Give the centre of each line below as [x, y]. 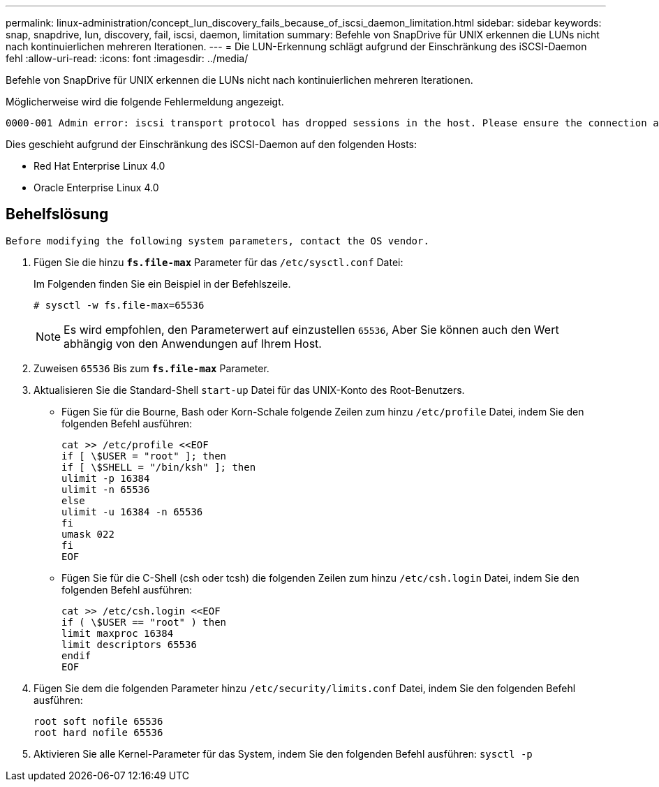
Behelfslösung [57, 214]
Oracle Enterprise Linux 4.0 [96, 187]
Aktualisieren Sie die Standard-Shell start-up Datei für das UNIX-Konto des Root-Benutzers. [249, 390]
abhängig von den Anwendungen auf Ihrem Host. [193, 343]
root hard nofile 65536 [98, 732]
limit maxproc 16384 [118, 633]
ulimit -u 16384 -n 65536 [132, 512]
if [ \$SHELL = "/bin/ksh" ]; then [159, 467]
